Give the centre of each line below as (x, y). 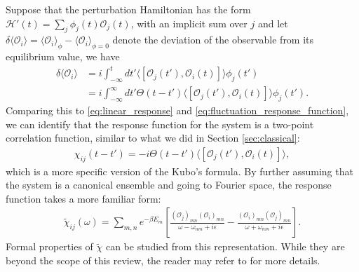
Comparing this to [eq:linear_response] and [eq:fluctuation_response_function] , (177, 110)
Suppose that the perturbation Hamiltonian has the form (128, 9)
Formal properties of (49, 246)
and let (273, 23)
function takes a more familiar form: (83, 198)
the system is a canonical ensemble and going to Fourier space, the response (169, 185)
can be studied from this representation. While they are (225, 246)
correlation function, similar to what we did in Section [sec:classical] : (153, 138)
